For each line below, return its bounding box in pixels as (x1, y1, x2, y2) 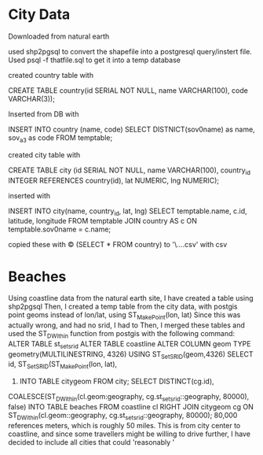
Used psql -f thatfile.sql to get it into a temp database (8, 55, 181, 65)
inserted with (8, 191, 51, 200)
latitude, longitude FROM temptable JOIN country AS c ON (8, 216, 198, 226)
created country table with (8, 70, 94, 80)
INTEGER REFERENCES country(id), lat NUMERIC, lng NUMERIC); (8, 176, 220, 185)
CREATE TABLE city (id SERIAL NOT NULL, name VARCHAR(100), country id (8, 165, 251, 176)
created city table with (8, 150, 81, 159)
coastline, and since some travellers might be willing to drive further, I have (8, 429, 251, 438)
